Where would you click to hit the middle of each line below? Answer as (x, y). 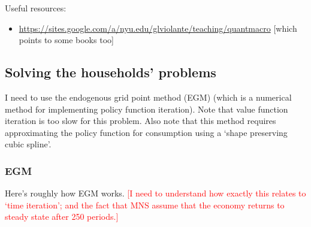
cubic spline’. (28, 144)
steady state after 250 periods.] (62, 217)
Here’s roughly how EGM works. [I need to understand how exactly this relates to (155, 193)
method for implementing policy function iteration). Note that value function (147, 109)
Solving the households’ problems (111, 72)
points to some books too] (66, 40)
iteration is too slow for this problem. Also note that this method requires (141, 121)
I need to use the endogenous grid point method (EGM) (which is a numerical (148, 97)
